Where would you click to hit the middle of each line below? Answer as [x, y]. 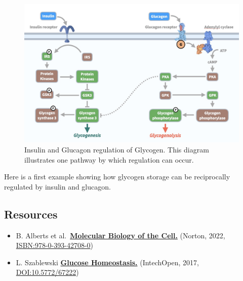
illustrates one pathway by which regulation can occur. [109, 159]
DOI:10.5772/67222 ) [47, 272]
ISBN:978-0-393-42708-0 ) [55, 245]
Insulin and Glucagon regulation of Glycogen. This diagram [117, 150]
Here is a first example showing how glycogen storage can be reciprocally [117, 177]
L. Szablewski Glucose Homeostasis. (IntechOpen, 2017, [107, 262]
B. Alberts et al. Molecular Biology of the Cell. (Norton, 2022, [120, 235]
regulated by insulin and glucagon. [57, 186]
